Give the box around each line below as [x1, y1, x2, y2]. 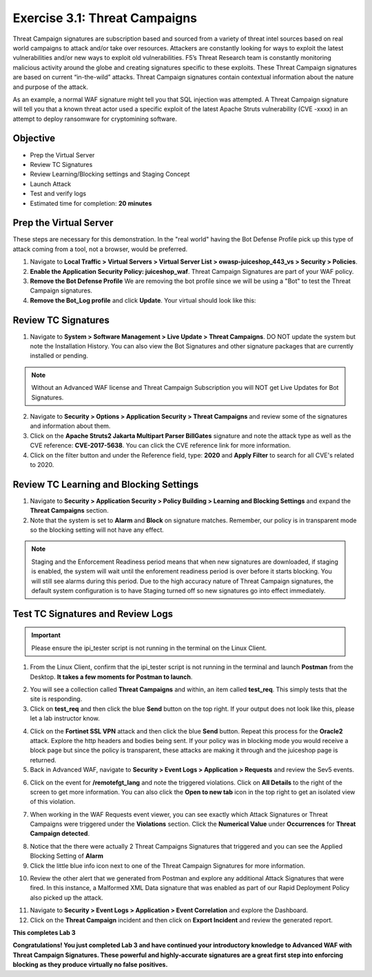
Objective [12, 132, 56, 144]
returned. [30, 756, 56, 764]
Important [31, 631, 61, 640]
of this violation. [30, 798, 76, 806]
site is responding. [30, 695, 83, 703]
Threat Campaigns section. [30, 506, 110, 515]
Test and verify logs [30, 190, 86, 198]
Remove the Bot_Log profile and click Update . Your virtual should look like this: [30, 296, 256, 304]
